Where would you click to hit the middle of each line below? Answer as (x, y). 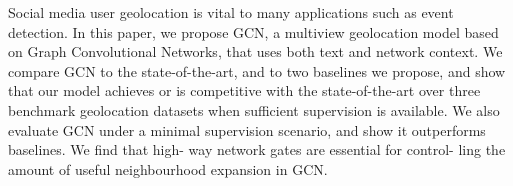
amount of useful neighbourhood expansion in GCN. (168, 168)
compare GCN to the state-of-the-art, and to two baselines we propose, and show (257, 70)
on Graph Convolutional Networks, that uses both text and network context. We (255, 51)
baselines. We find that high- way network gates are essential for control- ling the (257, 149)
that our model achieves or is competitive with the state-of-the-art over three (244, 90)
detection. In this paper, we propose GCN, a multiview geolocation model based (253, 31)
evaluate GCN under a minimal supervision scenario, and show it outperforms (247, 129)
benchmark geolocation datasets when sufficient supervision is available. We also (254, 109)
